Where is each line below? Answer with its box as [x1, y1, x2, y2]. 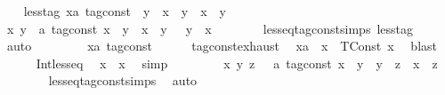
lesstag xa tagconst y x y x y [23, 2, 227, 20]
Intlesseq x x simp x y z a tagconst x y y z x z [36, 53, 438, 72]
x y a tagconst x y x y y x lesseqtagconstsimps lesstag [6, 19, 413, 37]
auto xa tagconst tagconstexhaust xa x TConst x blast [6, 36, 437, 55]
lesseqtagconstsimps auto [48, 71, 198, 90]
